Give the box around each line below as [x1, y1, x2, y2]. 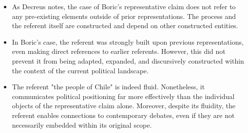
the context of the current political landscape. [12, 65, 149, 75]
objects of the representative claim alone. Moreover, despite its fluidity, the [12, 100, 235, 111]
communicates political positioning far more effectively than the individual [12, 91, 235, 101]
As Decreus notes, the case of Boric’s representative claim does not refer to [12, 1, 236, 11]
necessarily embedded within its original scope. [12, 119, 152, 130]
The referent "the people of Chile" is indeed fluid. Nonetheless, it [12, 82, 205, 92]
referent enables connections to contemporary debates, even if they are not [12, 110, 235, 120]
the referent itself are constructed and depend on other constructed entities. [12, 20, 238, 31]
